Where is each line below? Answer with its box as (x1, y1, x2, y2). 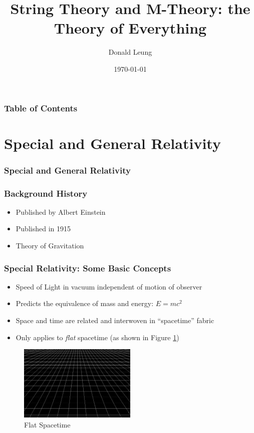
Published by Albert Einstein (16, 206, 106, 217)
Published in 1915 (16, 223, 71, 234)
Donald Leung (108, 47, 152, 57)
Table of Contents (4, 101, 78, 114)
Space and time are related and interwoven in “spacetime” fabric (16, 315, 214, 326)
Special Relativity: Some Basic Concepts (4, 261, 171, 274)
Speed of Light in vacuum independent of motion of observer (16, 281, 202, 292)
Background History (4, 187, 88, 199)
